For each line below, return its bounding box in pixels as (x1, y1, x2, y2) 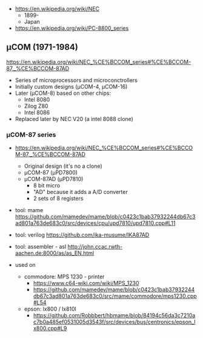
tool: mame (15, 207, 44, 214)
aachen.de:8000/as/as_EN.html (15, 249, 95, 257)
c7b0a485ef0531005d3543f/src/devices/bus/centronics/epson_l (33, 319, 196, 326)
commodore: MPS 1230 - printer (24, 273, 105, 280)
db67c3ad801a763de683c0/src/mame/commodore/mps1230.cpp (33, 292, 197, 300)
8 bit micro (33, 182, 61, 189)
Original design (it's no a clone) (24, 162, 103, 170)
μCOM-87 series (6, 130, 56, 139)
